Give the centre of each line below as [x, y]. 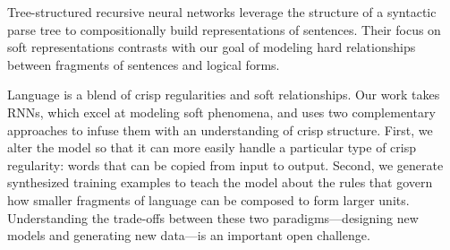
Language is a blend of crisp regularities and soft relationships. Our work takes [224, 95]
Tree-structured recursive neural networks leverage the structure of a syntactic [222, 12]
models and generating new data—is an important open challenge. [189, 235]
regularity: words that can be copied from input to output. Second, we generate [225, 164]
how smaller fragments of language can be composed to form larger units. [208, 199]
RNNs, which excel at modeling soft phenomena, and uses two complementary [221, 112]
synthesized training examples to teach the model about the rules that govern [220, 182]
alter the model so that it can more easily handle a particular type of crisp [212, 147]
